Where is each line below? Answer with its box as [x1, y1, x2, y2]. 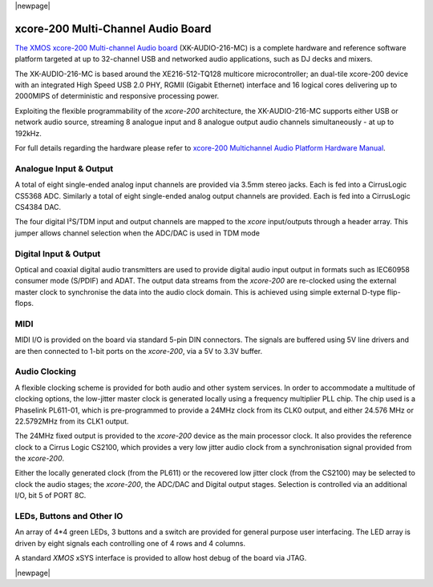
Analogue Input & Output [14, 163, 114, 174]
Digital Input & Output [14, 248, 101, 259]
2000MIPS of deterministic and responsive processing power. [14, 91, 220, 101]
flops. [14, 299, 34, 308]
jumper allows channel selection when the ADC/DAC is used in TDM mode [14, 228, 261, 238]
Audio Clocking [14, 366, 76, 377]
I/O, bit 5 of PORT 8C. [14, 491, 87, 501]
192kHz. [14, 128, 42, 138]
